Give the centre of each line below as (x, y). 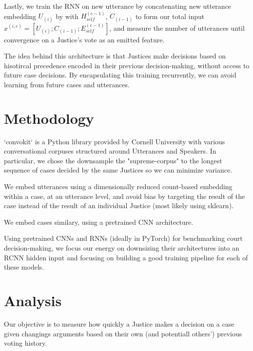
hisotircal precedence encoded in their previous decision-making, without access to (127, 65)
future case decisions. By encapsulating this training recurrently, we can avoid (120, 75)
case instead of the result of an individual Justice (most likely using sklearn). (119, 205)
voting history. (26, 343)
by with (67, 16)
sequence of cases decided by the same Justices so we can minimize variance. (118, 170)
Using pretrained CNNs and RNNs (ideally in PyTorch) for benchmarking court (123, 238)
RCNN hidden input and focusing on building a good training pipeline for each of (126, 257)
